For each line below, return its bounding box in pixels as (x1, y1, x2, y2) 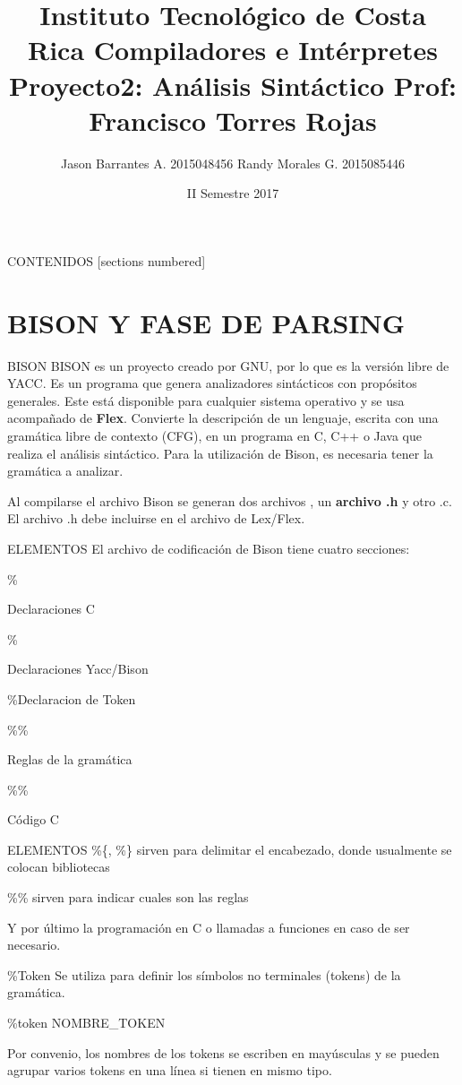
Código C (7, 810, 59, 829)
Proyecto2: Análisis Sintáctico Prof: (9, 66, 457, 103)
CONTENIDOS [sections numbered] (7, 251, 206, 270)
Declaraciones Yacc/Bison (7, 659, 149, 678)
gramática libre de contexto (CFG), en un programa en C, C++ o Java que (7, 426, 423, 444)
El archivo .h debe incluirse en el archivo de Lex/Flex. (7, 509, 305, 528)
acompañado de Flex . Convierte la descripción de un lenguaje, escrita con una (7, 409, 439, 427)
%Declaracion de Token (7, 689, 136, 708)
